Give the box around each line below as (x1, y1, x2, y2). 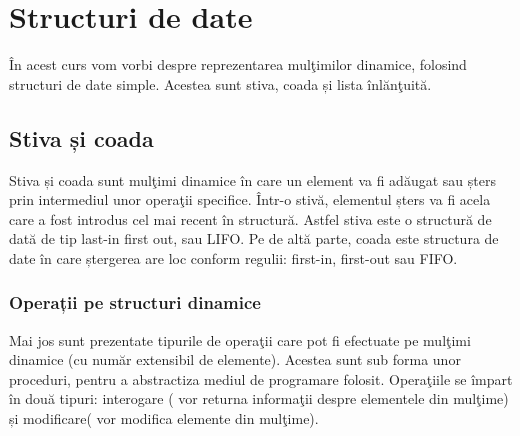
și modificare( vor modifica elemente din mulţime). (9, 408, 319, 429)
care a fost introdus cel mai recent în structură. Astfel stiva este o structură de (9, 208, 492, 229)
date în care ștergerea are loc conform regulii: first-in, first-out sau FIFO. (9, 247, 458, 268)
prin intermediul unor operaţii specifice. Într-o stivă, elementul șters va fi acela (9, 189, 491, 210)
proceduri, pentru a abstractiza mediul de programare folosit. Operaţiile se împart (9, 368, 513, 389)
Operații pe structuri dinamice (9, 290, 261, 315)
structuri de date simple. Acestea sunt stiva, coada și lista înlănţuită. (9, 73, 432, 94)
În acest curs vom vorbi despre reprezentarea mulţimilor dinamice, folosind (9, 54, 467, 75)
